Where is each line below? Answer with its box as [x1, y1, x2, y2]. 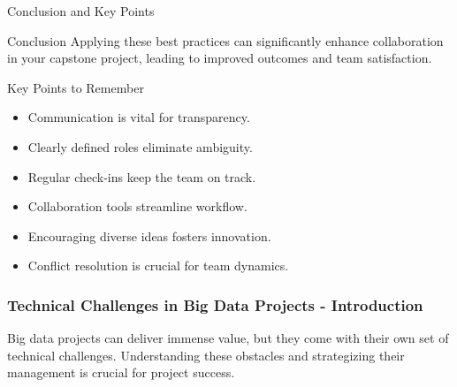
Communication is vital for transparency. [27, 108, 250, 126]
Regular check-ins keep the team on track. [27, 167, 256, 186]
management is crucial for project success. [7, 363, 235, 382]
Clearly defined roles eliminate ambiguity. [27, 137, 253, 156]
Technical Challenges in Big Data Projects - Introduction [7, 293, 423, 315]
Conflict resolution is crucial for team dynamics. [27, 256, 289, 275]
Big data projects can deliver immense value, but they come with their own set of [7, 329, 449, 347]
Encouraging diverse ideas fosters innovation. [27, 226, 271, 245]
